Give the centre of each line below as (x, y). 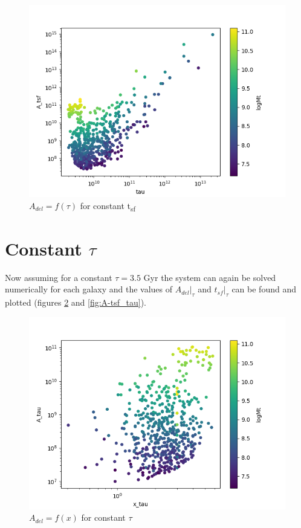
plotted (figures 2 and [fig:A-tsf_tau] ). (76, 302)
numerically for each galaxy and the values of (89, 289)
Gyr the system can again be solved (210, 277)
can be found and (264, 289)
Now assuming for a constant (59, 277)
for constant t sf (108, 206)
